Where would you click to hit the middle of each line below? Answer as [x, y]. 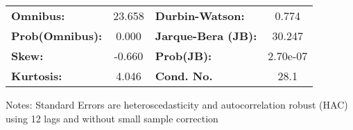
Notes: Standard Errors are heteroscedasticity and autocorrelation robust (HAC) [177, 104]
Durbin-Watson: [200, 16]
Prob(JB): [183, 56]
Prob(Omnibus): [57, 36]
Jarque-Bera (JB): [206, 36]
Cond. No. [184, 76]
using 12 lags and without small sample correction [112, 118]
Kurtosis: [37, 76]
